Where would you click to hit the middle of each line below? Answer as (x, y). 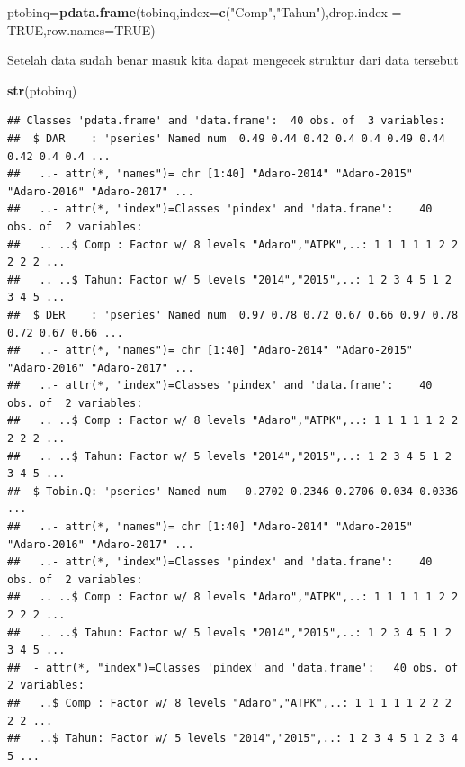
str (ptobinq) (42, 90)
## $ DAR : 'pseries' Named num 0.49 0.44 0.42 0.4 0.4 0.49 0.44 (226, 138)
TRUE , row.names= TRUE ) (81, 29)
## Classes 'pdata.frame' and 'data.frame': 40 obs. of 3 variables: (226, 121)
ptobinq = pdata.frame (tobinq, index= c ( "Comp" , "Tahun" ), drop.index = (205, 12)
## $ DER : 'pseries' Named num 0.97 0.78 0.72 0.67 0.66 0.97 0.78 (233, 315)
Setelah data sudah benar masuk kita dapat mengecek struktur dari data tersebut (233, 60)
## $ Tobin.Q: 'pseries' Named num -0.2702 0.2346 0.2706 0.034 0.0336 (233, 491)
